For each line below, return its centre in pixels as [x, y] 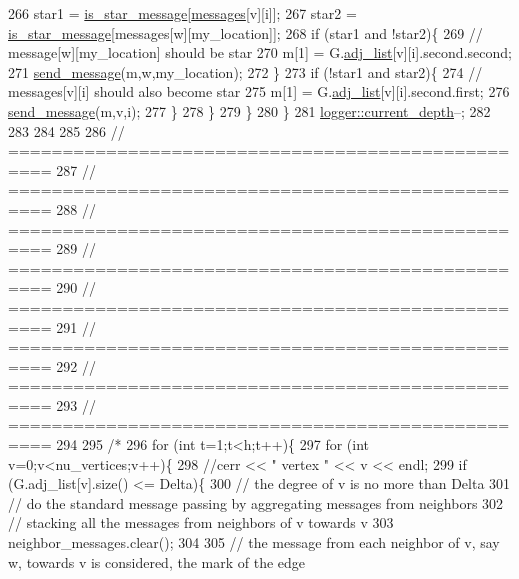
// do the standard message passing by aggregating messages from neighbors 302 [256, 502]
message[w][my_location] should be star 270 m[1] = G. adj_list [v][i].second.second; [260, 52]
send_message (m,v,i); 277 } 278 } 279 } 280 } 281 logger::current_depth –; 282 [249, 110]
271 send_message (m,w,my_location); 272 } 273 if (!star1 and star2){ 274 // [245, 71]
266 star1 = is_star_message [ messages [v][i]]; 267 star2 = [182, 13]
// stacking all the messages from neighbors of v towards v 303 [201, 522]
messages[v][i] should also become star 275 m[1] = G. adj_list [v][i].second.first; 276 [259, 91]
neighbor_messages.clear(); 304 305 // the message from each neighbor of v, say [254, 542]
